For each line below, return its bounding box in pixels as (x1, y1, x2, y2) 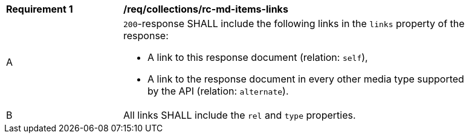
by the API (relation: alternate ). (147, 85, 289, 97)
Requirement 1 (6, 3, 73, 15)
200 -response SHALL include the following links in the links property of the (123, 17, 465, 30)
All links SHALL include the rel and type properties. (123, 109, 356, 121)
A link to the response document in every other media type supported (147, 73, 464, 85)
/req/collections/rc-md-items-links (123, 3, 288, 15)
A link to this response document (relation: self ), (147, 51, 368, 63)
